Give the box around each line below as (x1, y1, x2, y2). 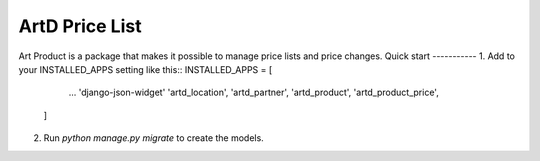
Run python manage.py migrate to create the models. (43, 132, 264, 144)
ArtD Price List (18, 15, 142, 37)
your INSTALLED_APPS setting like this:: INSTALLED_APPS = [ (18, 63, 273, 75)
